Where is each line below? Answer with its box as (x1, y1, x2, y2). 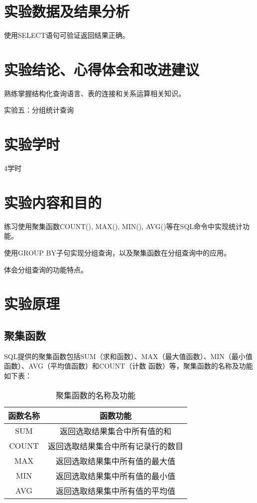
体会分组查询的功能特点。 (4, 264, 88, 274)
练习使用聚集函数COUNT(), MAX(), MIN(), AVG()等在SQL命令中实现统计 (4, 221, 243, 231)
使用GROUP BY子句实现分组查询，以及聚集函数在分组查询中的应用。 (4, 248, 231, 258)
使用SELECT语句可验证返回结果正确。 (4, 30, 129, 40)
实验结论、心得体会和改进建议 (4, 59, 200, 79)
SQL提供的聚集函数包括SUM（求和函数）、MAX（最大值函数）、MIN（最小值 (4, 351, 253, 361)
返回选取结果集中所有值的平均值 (56, 485, 176, 497)
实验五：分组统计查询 (4, 105, 74, 115)
